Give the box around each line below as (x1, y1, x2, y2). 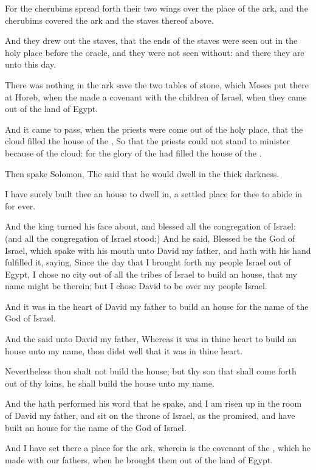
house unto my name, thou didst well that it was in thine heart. (5, 344, 243, 357)
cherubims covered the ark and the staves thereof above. (5, 13, 214, 26)
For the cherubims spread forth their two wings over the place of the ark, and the (5, 2, 308, 14)
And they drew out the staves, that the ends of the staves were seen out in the (5, 34, 298, 47)
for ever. (5, 199, 36, 212)
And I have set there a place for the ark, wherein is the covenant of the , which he (5, 441, 311, 454)
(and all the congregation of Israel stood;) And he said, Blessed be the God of (5, 231, 295, 244)
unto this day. (5, 58, 57, 71)
